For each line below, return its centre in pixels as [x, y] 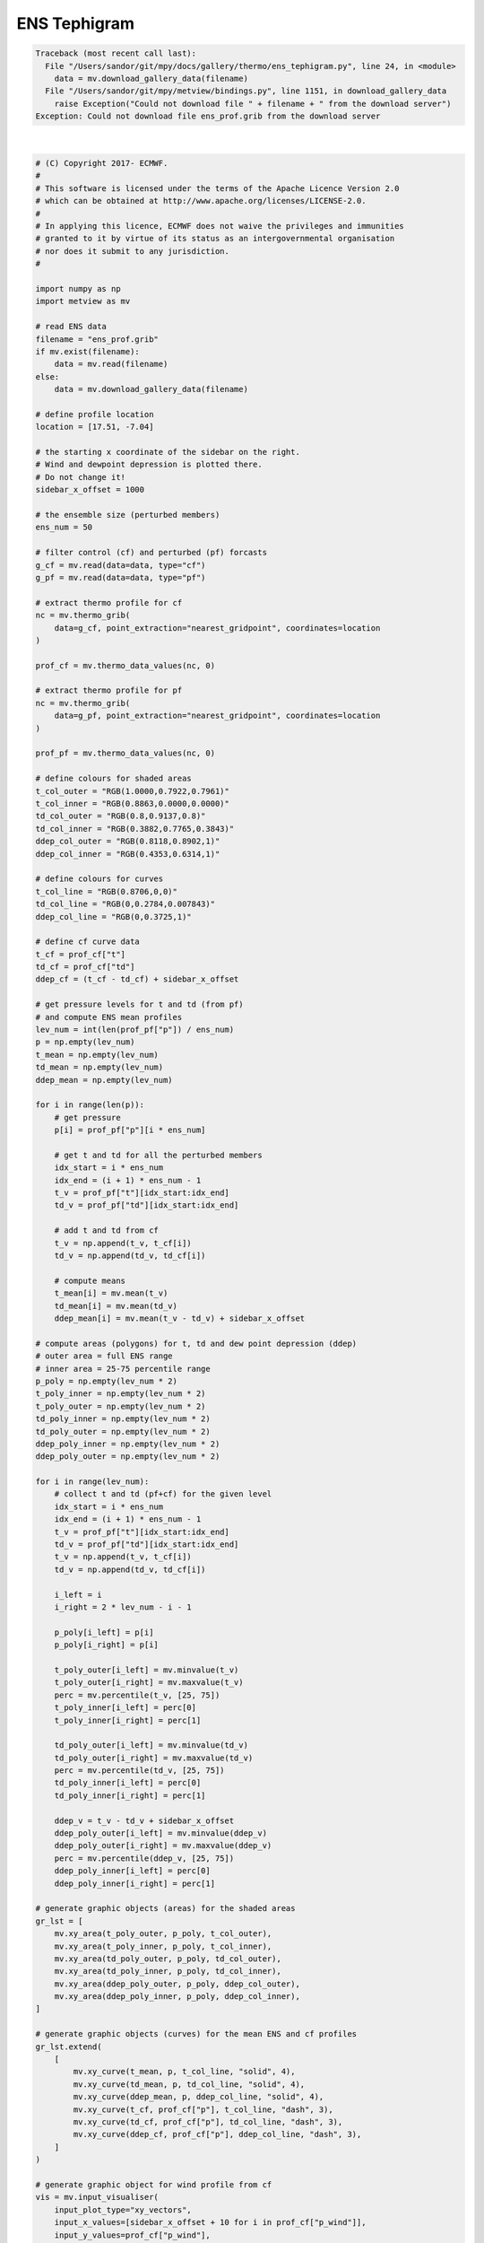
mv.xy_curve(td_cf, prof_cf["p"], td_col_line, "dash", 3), [208, 2122]
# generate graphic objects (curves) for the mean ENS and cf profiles [196, 2034]
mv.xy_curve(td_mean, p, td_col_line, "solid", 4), [189, 2084]
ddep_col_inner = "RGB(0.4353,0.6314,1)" [128, 854]
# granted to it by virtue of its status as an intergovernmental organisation [215, 239]
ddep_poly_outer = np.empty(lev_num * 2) [128, 1457]
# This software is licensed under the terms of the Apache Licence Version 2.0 [217, 188]
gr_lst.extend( [69, 2047]
